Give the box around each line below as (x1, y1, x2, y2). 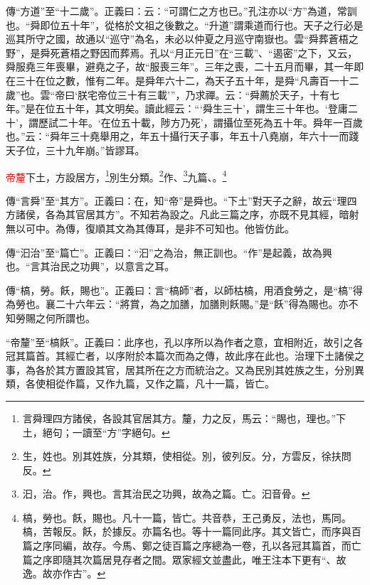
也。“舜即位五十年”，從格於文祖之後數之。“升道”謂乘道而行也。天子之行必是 (6, 17, 364, 32)
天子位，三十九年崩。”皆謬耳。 (6, 142, 145, 157)
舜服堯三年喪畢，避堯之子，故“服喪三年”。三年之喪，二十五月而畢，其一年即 (6, 59, 364, 74)
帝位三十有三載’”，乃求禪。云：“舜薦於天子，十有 (97, 87, 329, 102)
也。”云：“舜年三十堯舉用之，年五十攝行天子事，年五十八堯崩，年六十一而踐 (6, 129, 359, 144)
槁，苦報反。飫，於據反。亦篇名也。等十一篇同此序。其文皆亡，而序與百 (22, 524, 361, 539)
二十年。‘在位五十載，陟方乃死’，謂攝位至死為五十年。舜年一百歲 (58, 114, 363, 129)
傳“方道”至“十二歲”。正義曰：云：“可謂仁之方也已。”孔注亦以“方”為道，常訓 (6, 4, 357, 18)
